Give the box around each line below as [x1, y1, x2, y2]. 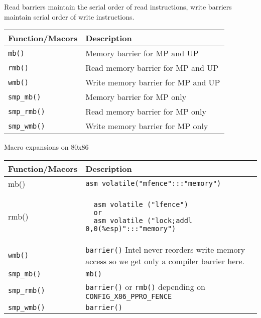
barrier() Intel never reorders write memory [85, 243, 245, 255]
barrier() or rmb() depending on [85, 280, 205, 292]
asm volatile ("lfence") [93, 200, 188, 208]
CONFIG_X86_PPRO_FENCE [85, 292, 172, 300]
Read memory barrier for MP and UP [85, 62, 219, 74]
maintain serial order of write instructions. [4, 11, 135, 22]
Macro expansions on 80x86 [4, 142, 89, 152]
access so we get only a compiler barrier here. [85, 255, 245, 267]
